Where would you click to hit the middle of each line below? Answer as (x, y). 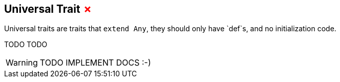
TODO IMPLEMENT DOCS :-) (95, 63)
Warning (22, 63)
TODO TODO (26, 45)
